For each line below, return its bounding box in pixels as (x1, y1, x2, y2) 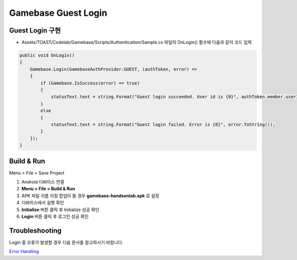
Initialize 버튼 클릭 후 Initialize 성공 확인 (21, 207, 99, 213)
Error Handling (9, 249, 39, 255)
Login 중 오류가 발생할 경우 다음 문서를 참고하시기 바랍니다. (9, 239, 124, 245)
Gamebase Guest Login (9, 7, 107, 18)
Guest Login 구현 (9, 26, 61, 35)
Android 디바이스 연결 (21, 179, 64, 185)
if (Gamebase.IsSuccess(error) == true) (40, 80, 140, 86)
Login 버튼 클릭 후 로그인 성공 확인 (21, 213, 89, 219)
